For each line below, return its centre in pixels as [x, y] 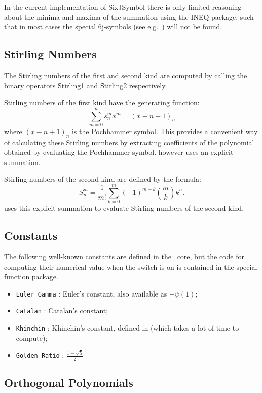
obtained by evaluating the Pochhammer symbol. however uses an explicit [119, 152]
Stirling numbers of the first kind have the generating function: [102, 102]
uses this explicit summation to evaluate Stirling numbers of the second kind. [124, 208]
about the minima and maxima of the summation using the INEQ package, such [129, 17]
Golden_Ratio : [40, 355]
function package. [31, 276]
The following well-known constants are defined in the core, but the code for [124, 256]
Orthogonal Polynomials [69, 383]
